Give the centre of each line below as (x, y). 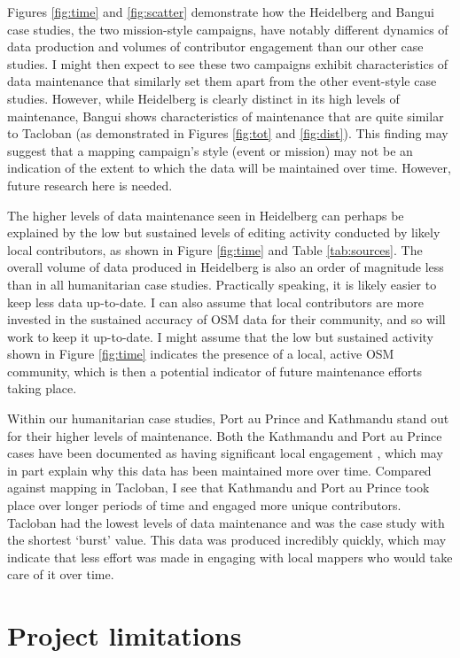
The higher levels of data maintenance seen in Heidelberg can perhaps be (206, 215)
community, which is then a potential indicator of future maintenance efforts (215, 371)
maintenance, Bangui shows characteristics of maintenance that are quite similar (226, 116)
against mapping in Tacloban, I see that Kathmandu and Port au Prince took (218, 488)
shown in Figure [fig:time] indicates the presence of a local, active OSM (201, 354)
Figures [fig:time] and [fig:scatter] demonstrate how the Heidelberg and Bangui (221, 12)
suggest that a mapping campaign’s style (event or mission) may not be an (210, 150)
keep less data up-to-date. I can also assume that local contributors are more (215, 302)
